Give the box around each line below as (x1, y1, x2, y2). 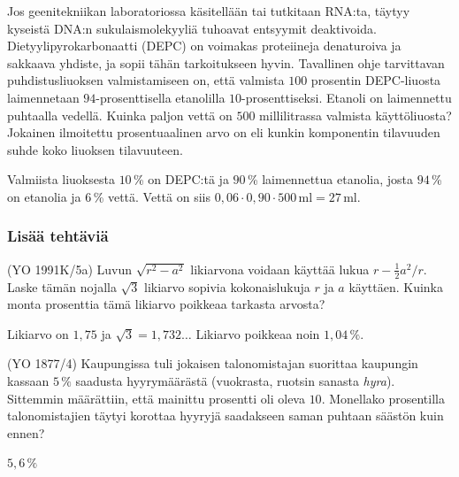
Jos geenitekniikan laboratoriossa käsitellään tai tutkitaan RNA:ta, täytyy (7, 2, 410, 19)
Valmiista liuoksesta (7, 170, 115, 188)
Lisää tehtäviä (7, 225, 109, 247)
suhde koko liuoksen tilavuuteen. (7, 140, 183, 158)
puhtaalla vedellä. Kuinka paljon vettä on (7, 105, 233, 124)
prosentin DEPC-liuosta (310, 71, 441, 89)
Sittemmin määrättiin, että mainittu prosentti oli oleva (7, 389, 305, 407)
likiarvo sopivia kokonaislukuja (144, 277, 310, 296)
